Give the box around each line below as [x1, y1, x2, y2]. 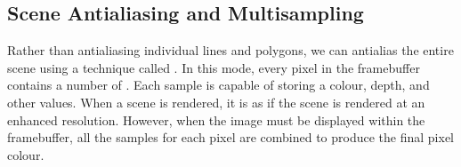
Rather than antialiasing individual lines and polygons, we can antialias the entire [7, 41, 454, 60]
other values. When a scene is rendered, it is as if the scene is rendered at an [7, 92, 425, 111]
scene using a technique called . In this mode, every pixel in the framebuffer [7, 58, 420, 76]
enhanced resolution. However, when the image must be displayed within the [7, 110, 425, 129]
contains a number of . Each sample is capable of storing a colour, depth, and [7, 76, 430, 94]
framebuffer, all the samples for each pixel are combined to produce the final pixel [7, 128, 455, 147]
